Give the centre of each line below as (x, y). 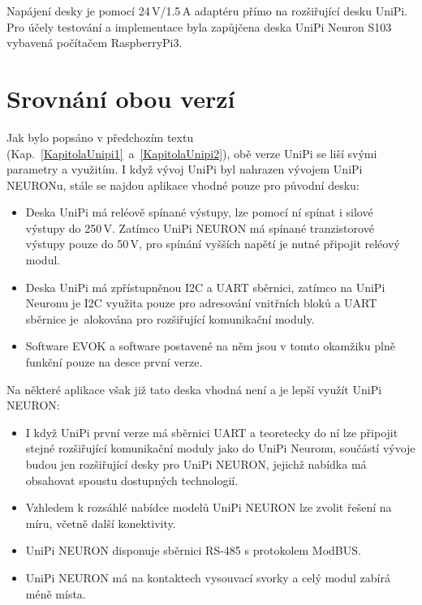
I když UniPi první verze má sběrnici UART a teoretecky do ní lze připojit (212, 432)
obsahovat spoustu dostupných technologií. (132, 480)
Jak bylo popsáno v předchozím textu (100, 137)
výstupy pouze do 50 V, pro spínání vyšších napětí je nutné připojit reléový (213, 244)
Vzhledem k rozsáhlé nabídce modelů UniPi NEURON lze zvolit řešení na (209, 507)
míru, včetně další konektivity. (101, 523)
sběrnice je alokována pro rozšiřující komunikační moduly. (170, 318)
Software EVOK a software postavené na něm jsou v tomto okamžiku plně (210, 346)
